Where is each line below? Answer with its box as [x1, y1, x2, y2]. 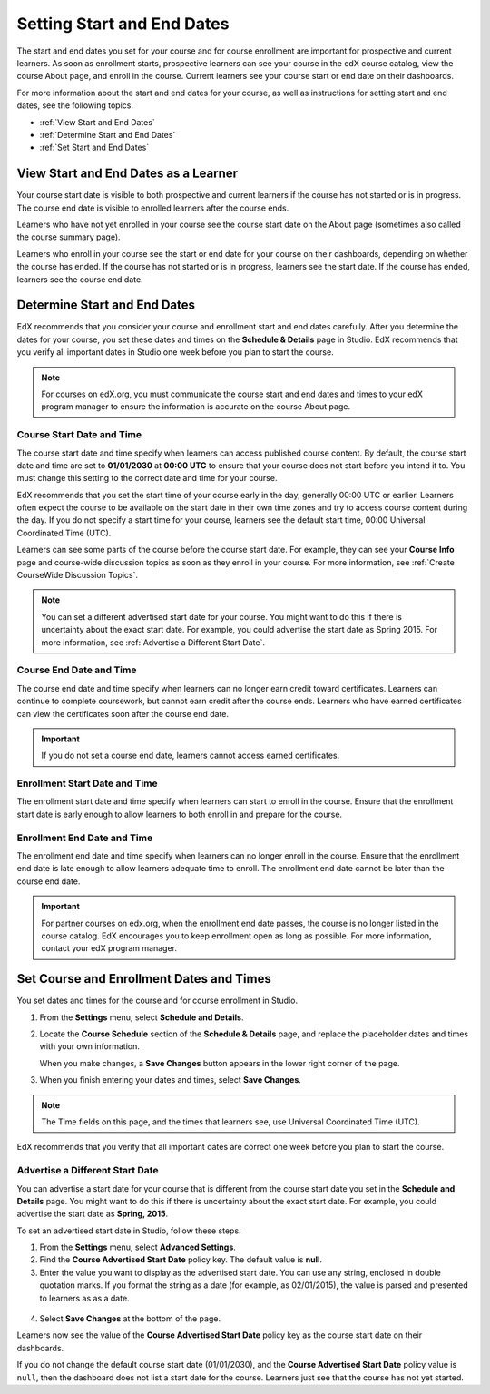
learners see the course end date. [16, 273, 144, 285]
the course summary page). [16, 231, 122, 242]
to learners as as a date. [39, 1292, 131, 1303]
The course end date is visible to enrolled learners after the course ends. [16, 202, 289, 213]
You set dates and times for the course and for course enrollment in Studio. [16, 995, 299, 1006]
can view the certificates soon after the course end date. [16, 708, 230, 719]
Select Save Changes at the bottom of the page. [39, 1313, 221, 1324]
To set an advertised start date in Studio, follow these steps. [16, 1225, 241, 1236]
